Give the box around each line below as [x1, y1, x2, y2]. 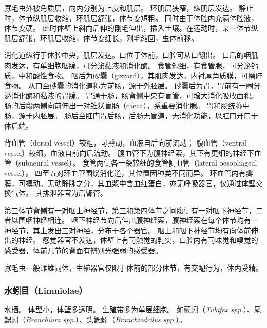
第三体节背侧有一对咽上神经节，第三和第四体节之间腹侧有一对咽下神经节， [4, 204, 256, 215]
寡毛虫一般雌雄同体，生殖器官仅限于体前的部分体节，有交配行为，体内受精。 [4, 262, 263, 273]
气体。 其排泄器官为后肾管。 [11, 188, 107, 198]
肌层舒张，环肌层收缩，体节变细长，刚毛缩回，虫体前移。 [4, 32, 198, 43]
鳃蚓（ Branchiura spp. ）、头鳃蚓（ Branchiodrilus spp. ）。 [4, 314, 187, 325]
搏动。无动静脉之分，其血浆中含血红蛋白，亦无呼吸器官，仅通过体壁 [25, 177, 256, 188]
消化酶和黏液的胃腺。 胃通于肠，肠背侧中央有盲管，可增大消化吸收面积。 [11, 90, 258, 100]
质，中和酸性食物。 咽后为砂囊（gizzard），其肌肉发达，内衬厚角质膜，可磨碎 [4, 70, 263, 80]
